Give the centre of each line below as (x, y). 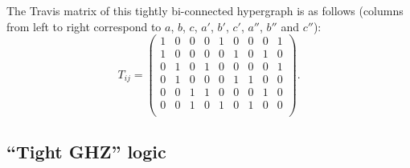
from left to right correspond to (84, 26)
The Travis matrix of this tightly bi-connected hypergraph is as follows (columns (205, 10)
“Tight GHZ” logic (86, 151)
